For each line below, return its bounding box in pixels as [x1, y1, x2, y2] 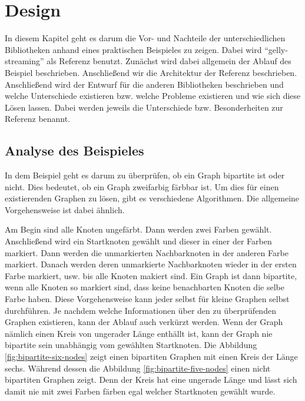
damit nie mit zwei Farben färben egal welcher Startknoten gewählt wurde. [5, 385, 276, 397]
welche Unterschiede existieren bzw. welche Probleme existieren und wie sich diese [5, 90, 301, 102]
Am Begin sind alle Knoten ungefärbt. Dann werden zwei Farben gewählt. [5, 223, 272, 236]
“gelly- [264, 43, 288, 55]
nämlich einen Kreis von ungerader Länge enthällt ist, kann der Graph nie [5, 327, 273, 339]
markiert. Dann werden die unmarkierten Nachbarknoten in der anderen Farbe [5, 246, 289, 259]
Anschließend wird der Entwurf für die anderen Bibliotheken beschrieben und [5, 78, 284, 90]
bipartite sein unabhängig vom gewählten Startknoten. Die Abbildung [5, 339, 257, 351]
